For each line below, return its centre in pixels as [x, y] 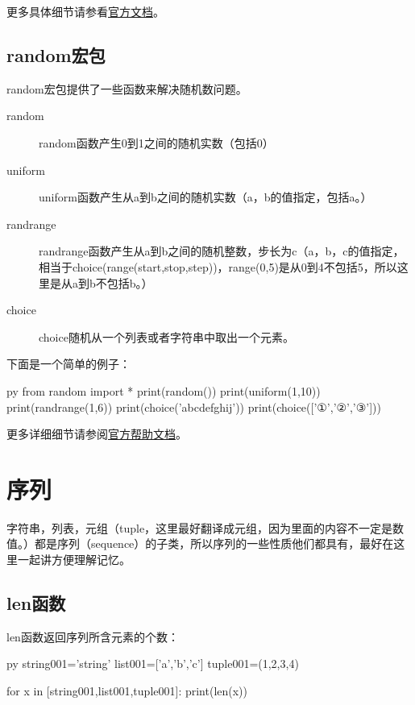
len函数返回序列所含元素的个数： [93, 636]
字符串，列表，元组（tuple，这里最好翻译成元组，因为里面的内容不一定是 [200, 527]
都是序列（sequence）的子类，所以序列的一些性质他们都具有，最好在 [214, 543]
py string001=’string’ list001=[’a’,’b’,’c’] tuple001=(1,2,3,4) [153, 664]
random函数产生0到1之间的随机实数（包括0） [156, 142]
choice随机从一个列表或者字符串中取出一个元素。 [166, 336]
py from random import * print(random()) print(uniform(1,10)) [164, 390]
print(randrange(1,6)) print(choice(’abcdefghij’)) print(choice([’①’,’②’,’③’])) [194, 406]
